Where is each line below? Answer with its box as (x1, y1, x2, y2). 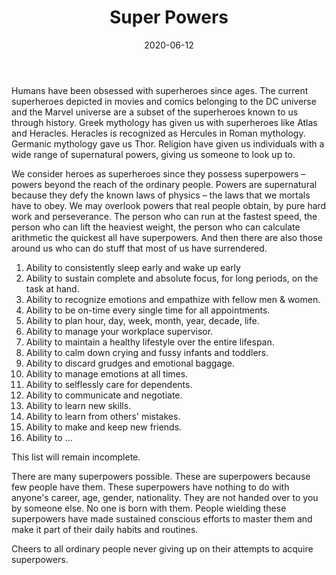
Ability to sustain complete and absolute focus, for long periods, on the (25, 272, 319, 284)
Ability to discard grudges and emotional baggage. (25, 357, 235, 369)
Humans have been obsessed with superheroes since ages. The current (11, 84, 309, 96)
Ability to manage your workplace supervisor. (25, 325, 214, 337)
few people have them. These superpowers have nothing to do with (11, 481, 290, 493)
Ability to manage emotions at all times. (25, 367, 189, 380)
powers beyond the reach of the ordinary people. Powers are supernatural (11, 178, 318, 190)
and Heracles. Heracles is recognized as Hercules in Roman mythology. (11, 127, 306, 139)
